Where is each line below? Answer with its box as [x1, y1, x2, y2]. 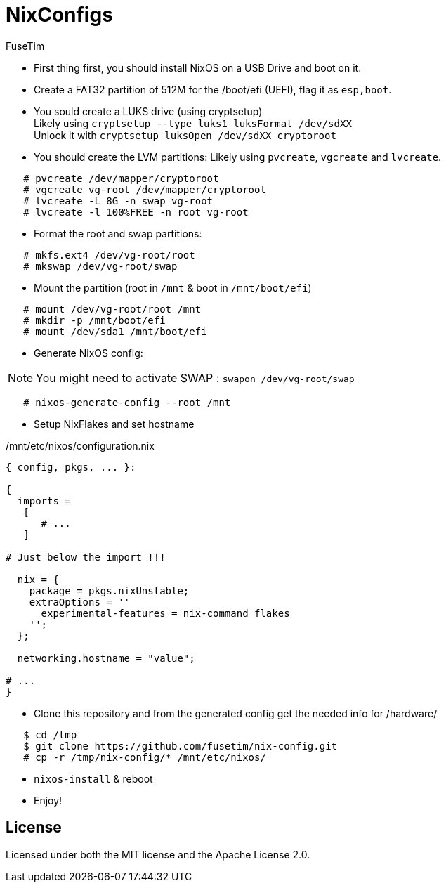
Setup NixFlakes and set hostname [34, 417, 195, 430]
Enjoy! [34, 794, 63, 807]
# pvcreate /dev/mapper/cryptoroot [23, 172, 219, 184]
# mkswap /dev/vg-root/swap [23, 260, 178, 272]
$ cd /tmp [23, 729, 77, 740]
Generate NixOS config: [34, 346, 143, 359]
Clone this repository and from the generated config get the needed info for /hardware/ [34, 707, 438, 719]
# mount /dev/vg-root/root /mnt [23, 303, 202, 315]
